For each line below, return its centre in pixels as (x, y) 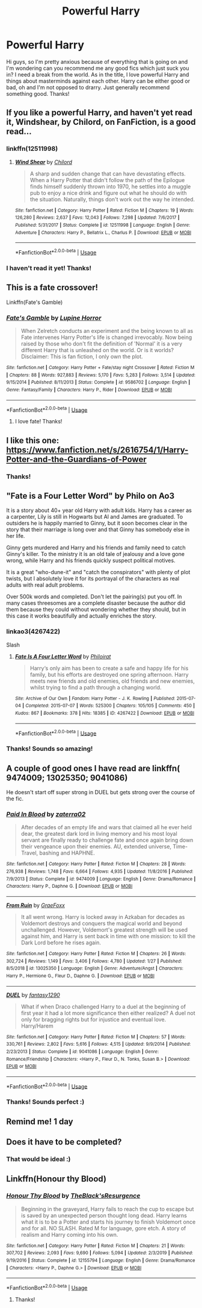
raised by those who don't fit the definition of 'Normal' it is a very (102, 343)
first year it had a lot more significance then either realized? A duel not (108, 1013)
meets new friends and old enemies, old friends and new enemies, (112, 681)
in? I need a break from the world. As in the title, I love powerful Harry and (98, 74)
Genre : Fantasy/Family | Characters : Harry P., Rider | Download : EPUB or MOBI (89, 390)
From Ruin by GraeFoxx (35, 905)
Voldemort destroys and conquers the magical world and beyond (101, 923)
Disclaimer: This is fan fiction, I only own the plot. (82, 356)
